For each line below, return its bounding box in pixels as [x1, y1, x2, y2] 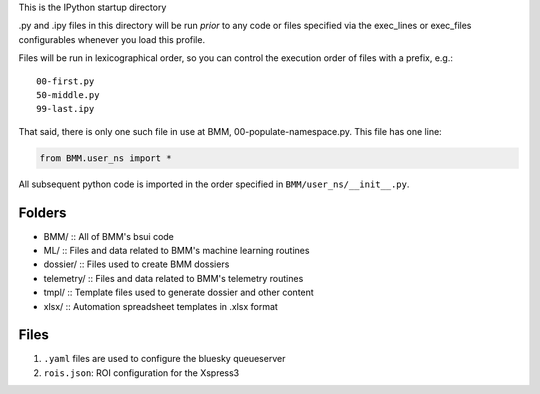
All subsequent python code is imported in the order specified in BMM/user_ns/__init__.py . [18, 178, 410, 190]
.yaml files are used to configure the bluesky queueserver [43, 353, 286, 365]
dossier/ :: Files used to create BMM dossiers [43, 258, 230, 270]
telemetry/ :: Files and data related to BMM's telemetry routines [43, 272, 304, 284]
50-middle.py [36, 89, 100, 100]
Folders [18, 204, 67, 221]
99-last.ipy [36, 103, 95, 115]
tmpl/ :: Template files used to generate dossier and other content [43, 286, 314, 299]
